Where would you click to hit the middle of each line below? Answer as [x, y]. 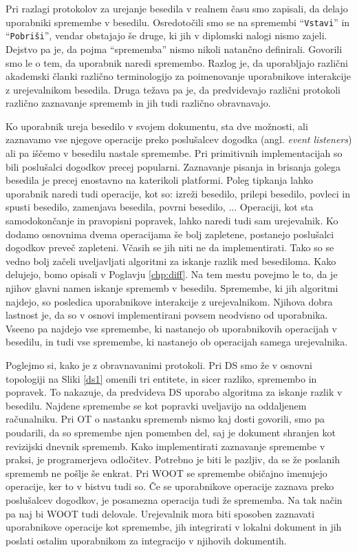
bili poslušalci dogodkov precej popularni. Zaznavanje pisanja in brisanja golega [173, 166]
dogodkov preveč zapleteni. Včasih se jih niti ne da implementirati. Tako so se [170, 247]
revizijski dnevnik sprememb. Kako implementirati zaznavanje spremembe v [165, 446]
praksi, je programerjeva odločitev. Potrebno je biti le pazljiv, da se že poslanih [173, 459]
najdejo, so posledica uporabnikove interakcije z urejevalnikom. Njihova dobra [169, 301]
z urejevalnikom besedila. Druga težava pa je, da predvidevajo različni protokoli [173, 89]
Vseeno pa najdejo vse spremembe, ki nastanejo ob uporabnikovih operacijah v [171, 328]
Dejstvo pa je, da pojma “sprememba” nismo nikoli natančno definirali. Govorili [174, 49]
